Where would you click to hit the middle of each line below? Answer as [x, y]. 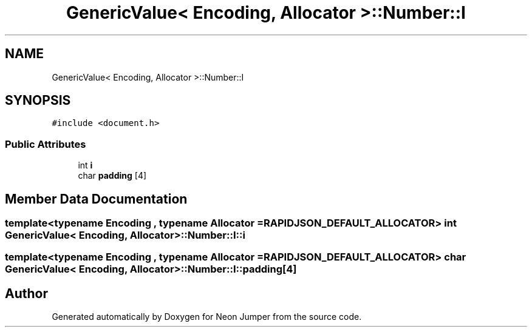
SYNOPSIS [38, 101]
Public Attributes [46, 144]
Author [26, 293]
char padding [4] [112, 176]
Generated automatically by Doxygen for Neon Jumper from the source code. [207, 317]
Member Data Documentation [96, 199]
